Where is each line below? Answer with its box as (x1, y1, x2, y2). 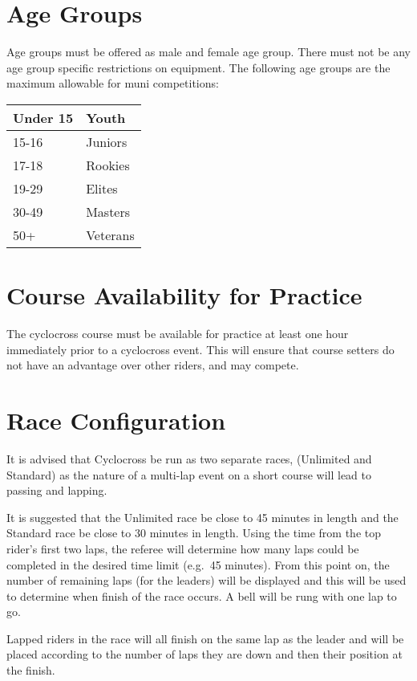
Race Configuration (6, 404, 226, 436)
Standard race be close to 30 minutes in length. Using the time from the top (6, 524, 381, 541)
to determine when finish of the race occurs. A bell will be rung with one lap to (6, 587, 397, 604)
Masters (86, 202, 131, 221)
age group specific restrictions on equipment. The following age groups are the (6, 59, 391, 75)
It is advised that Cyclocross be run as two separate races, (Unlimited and (6, 450, 372, 467)
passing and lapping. (6, 482, 107, 499)
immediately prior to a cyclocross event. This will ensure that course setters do (6, 340, 395, 357)
